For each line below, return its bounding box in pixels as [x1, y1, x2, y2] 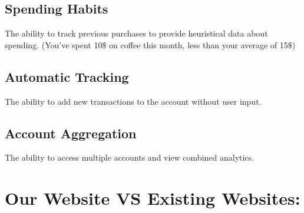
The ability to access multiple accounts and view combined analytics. [5, 151, 254, 164]
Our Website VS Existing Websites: [5, 186, 300, 210]
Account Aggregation [5, 124, 137, 142]
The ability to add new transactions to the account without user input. [5, 95, 262, 107]
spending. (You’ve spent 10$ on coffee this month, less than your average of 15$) [5, 38, 296, 51]
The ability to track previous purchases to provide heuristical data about [5, 27, 268, 39]
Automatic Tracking [5, 67, 129, 85]
